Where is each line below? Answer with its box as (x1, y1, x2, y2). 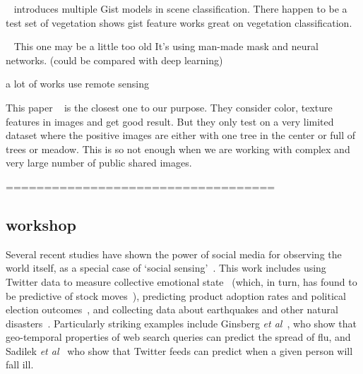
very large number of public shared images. (6, 155, 192, 170)
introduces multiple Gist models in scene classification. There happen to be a (13, 1, 347, 16)
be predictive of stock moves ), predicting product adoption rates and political (6, 288, 346, 303)
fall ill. (6, 357, 34, 372)
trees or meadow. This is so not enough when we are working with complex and (6, 141, 350, 156)
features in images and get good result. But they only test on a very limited (6, 114, 334, 128)
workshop (6, 213, 77, 235)
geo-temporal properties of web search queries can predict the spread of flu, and (6, 330, 351, 344)
